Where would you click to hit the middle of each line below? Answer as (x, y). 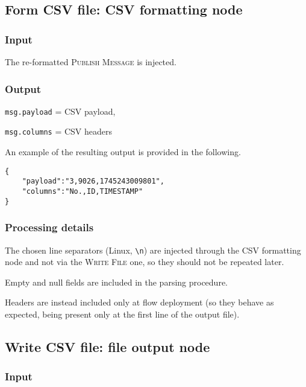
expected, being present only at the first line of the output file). (122, 314)
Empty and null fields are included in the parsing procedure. (117, 282)
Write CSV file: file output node (108, 346)
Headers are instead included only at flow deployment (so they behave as (139, 302)
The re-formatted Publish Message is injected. (91, 62)
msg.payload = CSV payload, (60, 111)
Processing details (49, 227)
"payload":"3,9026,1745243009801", (93, 181)
